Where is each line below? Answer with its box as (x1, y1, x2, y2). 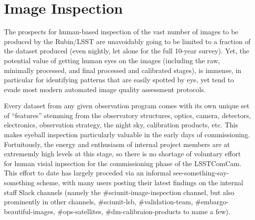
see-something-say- (173, 168, 229, 178)
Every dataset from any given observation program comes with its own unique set (4, 100, 250, 111)
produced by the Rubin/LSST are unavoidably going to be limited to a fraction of (4, 36, 251, 46)
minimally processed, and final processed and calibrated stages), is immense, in (4, 65, 242, 75)
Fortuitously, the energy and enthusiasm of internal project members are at (4, 139, 230, 149)
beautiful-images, (4, 206, 55, 216)
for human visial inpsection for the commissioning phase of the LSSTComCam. (4, 158, 242, 168)
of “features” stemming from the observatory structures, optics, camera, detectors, (4, 110, 251, 120)
